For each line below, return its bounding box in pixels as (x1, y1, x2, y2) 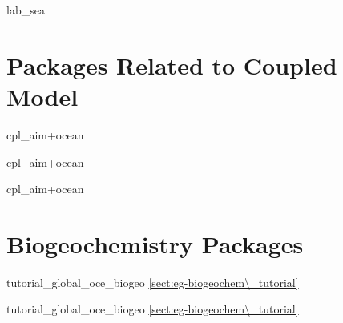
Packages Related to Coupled (6, 48, 337, 81)
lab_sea (6, 2, 45, 18)
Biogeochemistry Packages (6, 227, 304, 260)
